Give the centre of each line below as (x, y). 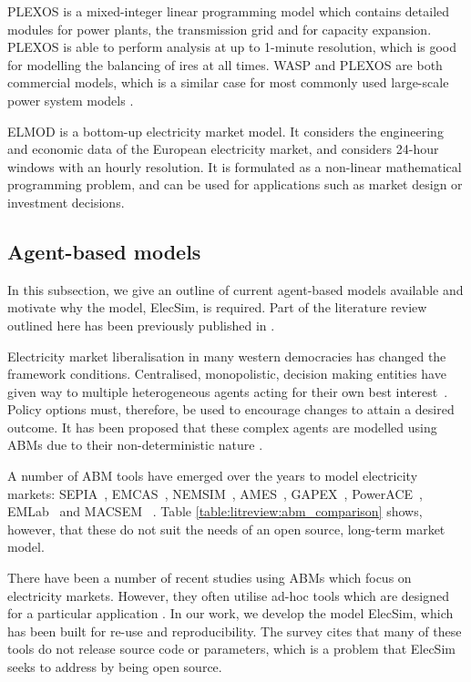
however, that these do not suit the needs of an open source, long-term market (226, 529)
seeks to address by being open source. (115, 667)
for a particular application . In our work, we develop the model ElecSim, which (230, 613)
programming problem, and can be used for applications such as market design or (235, 184)
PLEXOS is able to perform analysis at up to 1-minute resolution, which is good (232, 47)
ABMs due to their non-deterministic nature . (135, 445)
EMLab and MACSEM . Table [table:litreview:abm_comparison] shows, (215, 511)
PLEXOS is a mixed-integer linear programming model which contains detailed (229, 11)
